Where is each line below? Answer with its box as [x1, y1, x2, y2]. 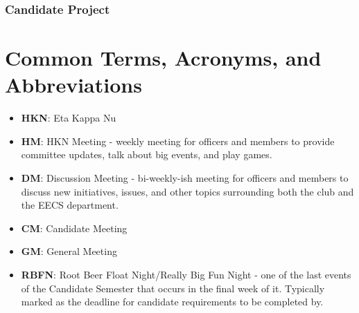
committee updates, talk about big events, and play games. [21, 147, 272, 162]
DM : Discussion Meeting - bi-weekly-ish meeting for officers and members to [21, 170, 349, 184]
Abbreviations [5, 70, 142, 99]
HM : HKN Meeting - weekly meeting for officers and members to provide [21, 133, 335, 148]
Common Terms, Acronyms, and [5, 44, 322, 72]
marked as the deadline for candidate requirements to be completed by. [21, 294, 324, 309]
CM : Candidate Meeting [21, 220, 128, 235]
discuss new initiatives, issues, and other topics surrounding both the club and [21, 184, 354, 198]
